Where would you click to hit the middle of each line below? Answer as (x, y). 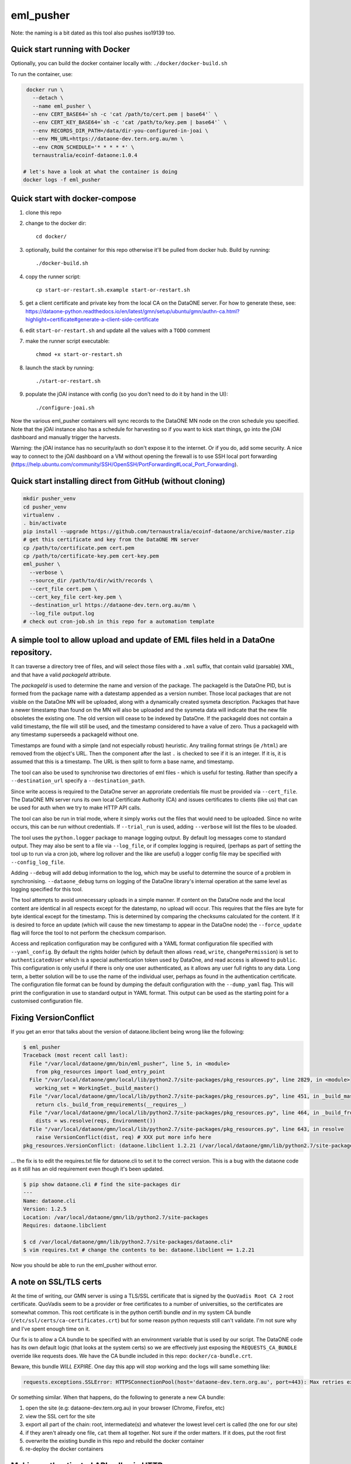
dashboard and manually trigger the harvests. (66, 437)
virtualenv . (42, 515)
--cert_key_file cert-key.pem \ (76, 597)
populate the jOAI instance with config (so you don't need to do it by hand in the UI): (127, 394)
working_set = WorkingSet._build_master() (97, 1088)
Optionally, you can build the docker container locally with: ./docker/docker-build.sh (119, 63)
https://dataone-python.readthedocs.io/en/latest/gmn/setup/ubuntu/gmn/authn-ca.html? (133, 311)
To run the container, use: (42, 74)
